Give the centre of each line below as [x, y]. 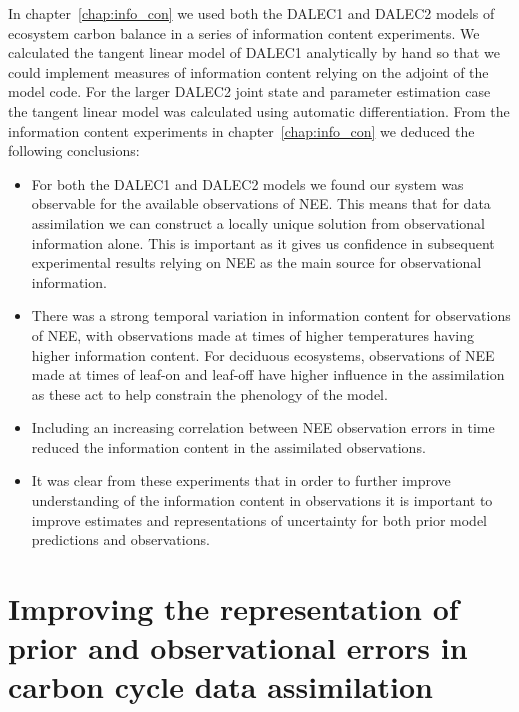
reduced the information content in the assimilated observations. [228, 446]
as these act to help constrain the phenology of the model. [209, 393]
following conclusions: [74, 150]
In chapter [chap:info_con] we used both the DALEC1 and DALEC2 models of [251, 13]
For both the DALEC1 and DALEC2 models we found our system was [247, 183]
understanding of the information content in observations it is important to [262, 500]
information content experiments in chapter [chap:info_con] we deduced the [241, 130]
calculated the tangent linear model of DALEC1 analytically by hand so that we [254, 52]
